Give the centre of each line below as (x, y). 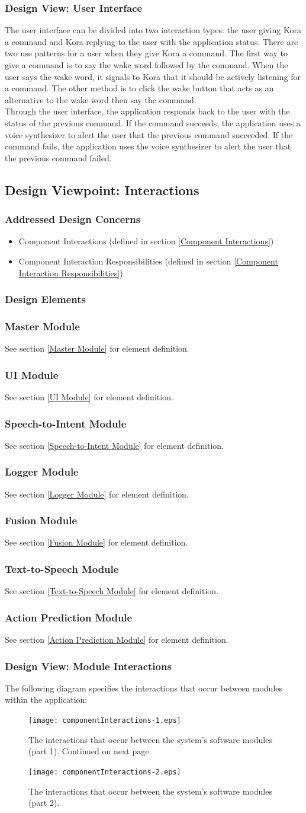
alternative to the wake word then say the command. (101, 99)
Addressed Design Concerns (73, 219)
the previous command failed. (58, 157)
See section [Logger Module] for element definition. (97, 494)
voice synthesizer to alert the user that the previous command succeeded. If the (149, 134)
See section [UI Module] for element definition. (89, 397)
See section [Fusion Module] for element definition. (96, 542)
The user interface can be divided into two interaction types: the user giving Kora (153, 30)
